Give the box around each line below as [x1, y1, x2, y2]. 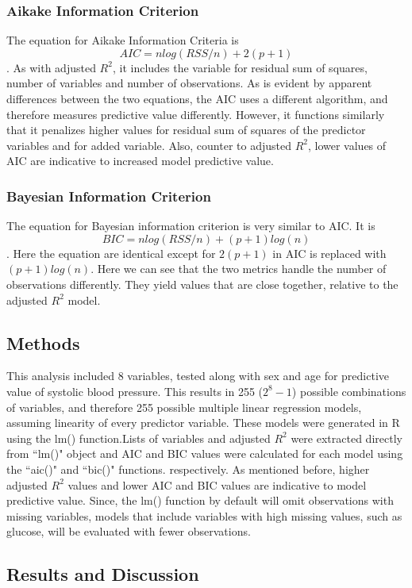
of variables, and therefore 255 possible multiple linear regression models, [6, 398, 362, 415]
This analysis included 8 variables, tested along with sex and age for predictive [6, 367, 390, 384]
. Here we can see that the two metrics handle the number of [90, 260, 387, 277]
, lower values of [307, 136, 387, 153]
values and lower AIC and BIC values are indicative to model [67, 476, 367, 493]
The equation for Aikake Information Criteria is [6, 32, 239, 48]
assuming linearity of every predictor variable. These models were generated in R [6, 414, 400, 431]
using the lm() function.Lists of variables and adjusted [6, 429, 271, 446]
